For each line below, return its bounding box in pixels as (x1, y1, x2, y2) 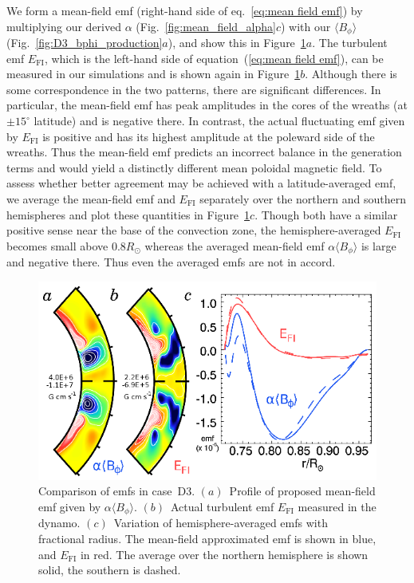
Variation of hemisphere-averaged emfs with (113, 514, 328, 531)
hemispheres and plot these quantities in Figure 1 (6, 206, 250, 223)
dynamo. (38, 514, 81, 531)
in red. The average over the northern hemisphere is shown (80, 546, 369, 562)
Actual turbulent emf (171, 498, 274, 515)
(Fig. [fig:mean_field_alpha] (136, 18, 276, 34)
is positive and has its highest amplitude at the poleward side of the (42, 128, 375, 144)
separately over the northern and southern (199, 190, 406, 207)
